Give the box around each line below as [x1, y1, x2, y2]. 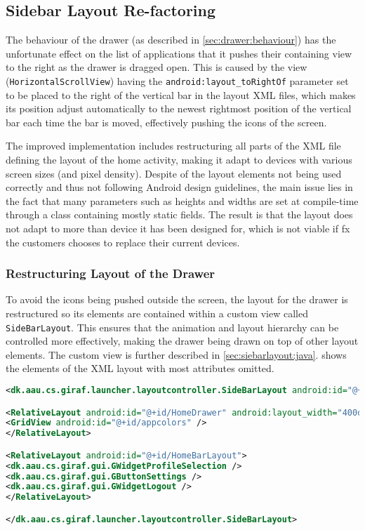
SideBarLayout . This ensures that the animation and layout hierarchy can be [6, 319, 339, 334]
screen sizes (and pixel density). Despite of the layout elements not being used [6, 166, 342, 180]
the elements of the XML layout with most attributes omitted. [6, 361, 274, 376]
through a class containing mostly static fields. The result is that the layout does [6, 207, 353, 222]
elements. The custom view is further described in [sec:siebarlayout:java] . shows [6, 347, 347, 362]
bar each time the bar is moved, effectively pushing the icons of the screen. [6, 114, 327, 129]
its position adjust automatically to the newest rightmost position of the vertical [6, 101, 352, 116]
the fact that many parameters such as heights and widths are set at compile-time [6, 193, 359, 208]
